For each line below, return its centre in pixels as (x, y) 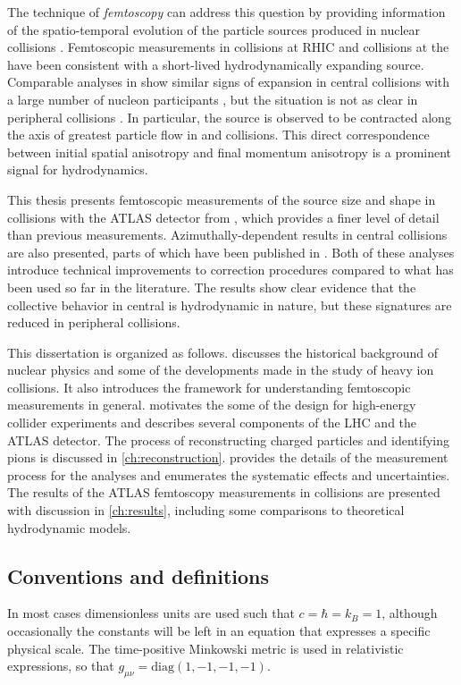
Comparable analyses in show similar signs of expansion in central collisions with (229, 82)
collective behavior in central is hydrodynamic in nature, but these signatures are (230, 304)
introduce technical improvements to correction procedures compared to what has (230, 270)
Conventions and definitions (138, 575)
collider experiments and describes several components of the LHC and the (212, 423)
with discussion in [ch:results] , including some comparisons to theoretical (206, 510)
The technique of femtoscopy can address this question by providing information (226, 12)
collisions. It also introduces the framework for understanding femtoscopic (209, 387)
